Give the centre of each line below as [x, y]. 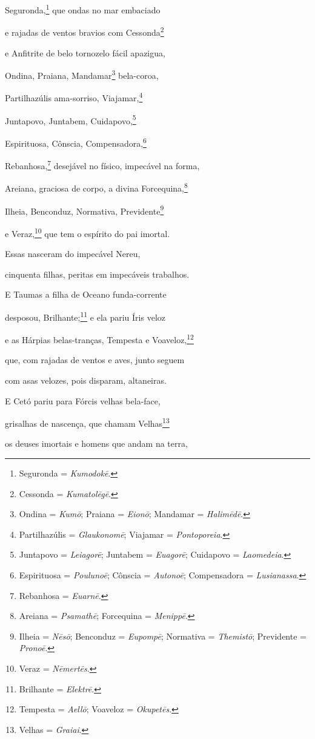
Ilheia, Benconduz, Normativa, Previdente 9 [85, 210]
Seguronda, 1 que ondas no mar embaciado [83, 9]
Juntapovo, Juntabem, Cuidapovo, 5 [71, 119]
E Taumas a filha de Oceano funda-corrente [86, 294]
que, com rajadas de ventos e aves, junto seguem [95, 360]
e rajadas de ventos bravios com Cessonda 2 [85, 31]
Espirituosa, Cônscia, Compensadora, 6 [76, 142]
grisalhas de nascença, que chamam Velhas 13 [87, 422]
